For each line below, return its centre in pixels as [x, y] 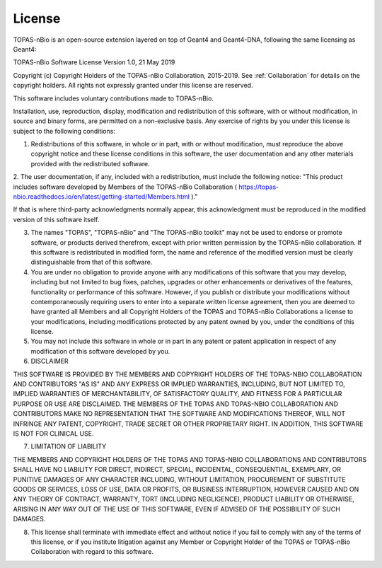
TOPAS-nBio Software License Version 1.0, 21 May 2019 [94, 62]
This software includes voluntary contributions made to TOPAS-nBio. [113, 98]
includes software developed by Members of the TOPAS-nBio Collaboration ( [125, 187]
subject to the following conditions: [64, 131]
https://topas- [259, 187]
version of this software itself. [56, 219]
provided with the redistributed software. [90, 163]
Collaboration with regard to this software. [92, 552]
